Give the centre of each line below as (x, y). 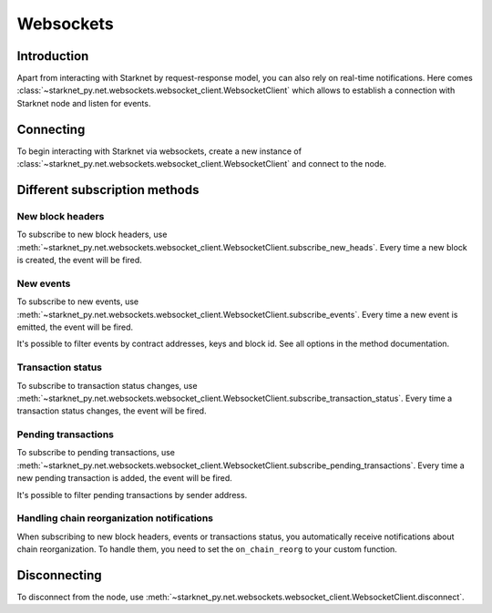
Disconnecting (59, 575)
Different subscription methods (108, 190)
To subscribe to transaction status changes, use (107, 385)
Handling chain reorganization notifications (115, 518)
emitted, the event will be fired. (75, 327)
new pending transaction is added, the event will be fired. (124, 478)
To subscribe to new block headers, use (92, 235)
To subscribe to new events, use (78, 301)
